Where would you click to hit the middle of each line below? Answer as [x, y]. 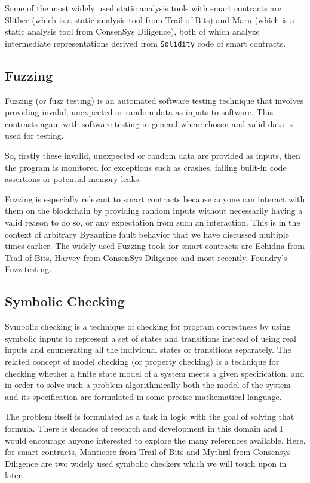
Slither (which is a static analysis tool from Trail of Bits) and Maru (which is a [150, 19]
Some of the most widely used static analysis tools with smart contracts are [143, 8]
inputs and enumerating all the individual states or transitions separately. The [148, 350]
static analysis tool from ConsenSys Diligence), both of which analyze [132, 31]
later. [14, 475]
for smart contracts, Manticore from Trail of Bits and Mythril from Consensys [148, 452]
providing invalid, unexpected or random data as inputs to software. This [139, 112]
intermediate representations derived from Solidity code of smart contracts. [145, 43]
